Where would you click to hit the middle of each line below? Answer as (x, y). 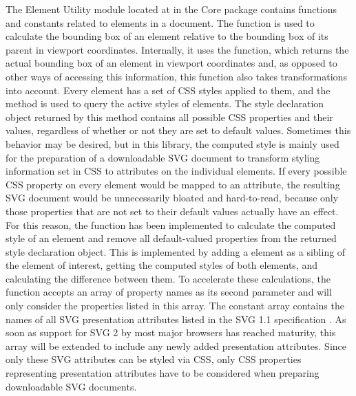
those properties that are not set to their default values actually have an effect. (172, 211)
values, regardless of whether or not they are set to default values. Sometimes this (178, 130)
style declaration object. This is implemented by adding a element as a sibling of (176, 251)
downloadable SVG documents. (71, 386)
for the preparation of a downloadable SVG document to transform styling (163, 157)
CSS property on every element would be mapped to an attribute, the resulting (173, 184)
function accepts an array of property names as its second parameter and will (169, 292)
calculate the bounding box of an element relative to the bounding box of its (167, 36)
